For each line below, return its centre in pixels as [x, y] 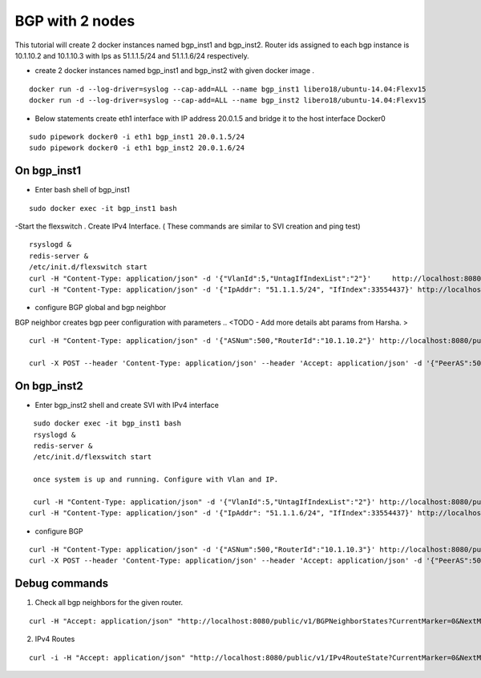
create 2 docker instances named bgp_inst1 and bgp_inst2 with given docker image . [175, 71]
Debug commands [62, 584]
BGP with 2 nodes [75, 21]
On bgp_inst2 [49, 386]
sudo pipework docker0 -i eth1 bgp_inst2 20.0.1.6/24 [137, 148]
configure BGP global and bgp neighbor [101, 308]
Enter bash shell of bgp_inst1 [82, 190]
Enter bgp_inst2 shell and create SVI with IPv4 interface [127, 405]
